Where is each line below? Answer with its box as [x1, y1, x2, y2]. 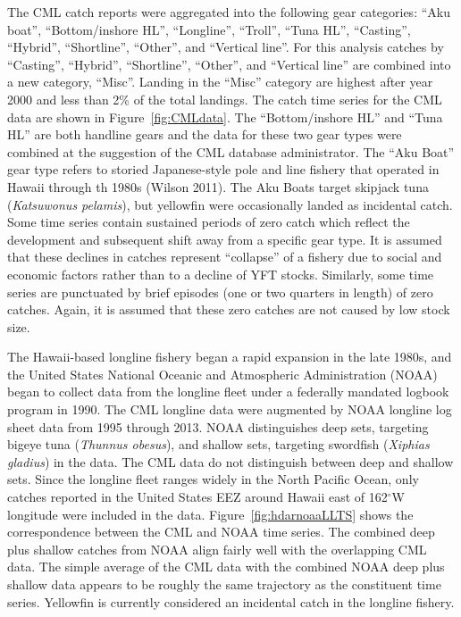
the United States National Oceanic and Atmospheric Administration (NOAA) [7, 364, 438, 383]
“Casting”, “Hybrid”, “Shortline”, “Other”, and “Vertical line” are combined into [7, 54, 451, 73]
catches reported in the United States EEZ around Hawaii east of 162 [7, 488, 388, 506]
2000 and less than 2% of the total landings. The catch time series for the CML [7, 89, 442, 108]
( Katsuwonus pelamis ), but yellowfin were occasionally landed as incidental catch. [7, 195, 453, 213]
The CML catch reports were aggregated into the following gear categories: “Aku [7, 3, 450, 21]
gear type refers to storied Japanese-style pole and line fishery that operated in [7, 160, 440, 179]
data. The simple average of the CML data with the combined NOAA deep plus [7, 557, 445, 576]
